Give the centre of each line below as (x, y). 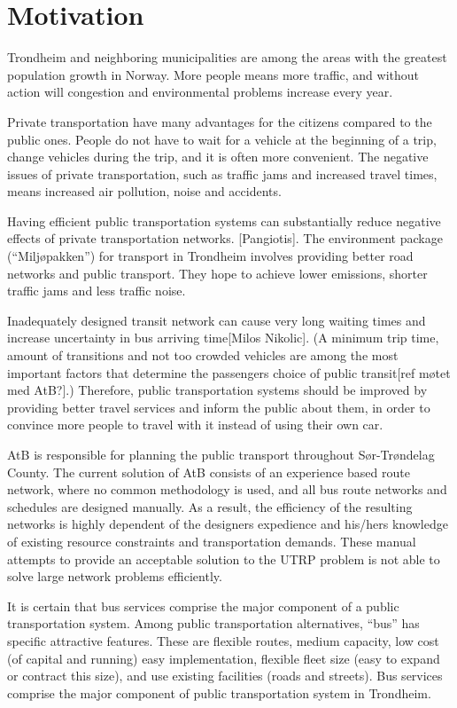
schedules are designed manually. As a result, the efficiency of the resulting (210, 506)
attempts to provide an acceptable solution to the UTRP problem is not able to (224, 559)
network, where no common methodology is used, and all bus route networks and (227, 489)
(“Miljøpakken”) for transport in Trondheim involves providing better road (210, 256)
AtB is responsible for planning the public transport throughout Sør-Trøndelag (221, 454)
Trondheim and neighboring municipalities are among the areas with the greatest (227, 57)
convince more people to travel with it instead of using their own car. (195, 425)
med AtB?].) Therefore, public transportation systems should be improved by (217, 390)
